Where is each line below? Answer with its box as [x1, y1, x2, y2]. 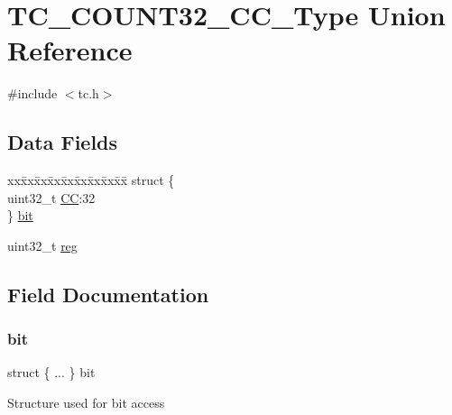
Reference [7, 32, 133, 69]
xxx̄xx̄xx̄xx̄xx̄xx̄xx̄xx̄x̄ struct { [7, 171, 175, 189]
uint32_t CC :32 [7, 188, 96, 207]
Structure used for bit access [7, 393, 165, 412]
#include [7, 84, 58, 103]
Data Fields [7, 128, 118, 156]
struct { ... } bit [7, 363, 96, 382]
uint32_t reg [7, 235, 78, 254]
